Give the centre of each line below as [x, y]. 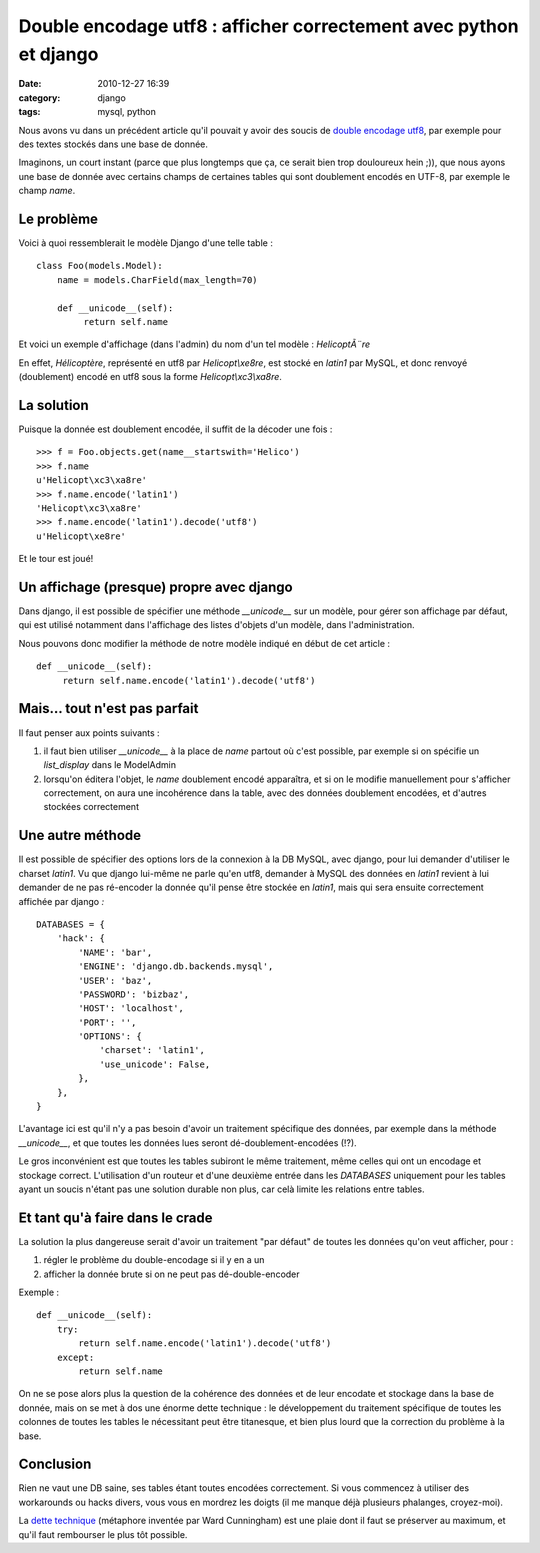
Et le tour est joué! [56, 559]
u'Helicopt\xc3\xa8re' [92, 480]
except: [75, 1357]
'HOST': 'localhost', [131, 1008]
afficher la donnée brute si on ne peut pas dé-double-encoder [171, 1274]
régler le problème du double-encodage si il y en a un [154, 1260]
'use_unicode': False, [155, 1064]
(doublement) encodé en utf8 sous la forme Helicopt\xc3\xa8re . [150, 377]
